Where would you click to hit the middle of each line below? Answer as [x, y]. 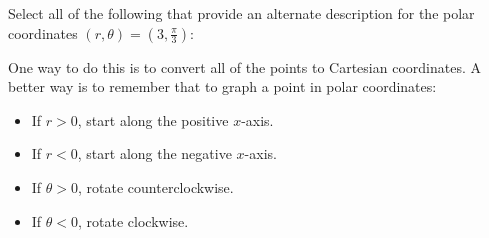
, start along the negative [154, 153]
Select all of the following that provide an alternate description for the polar [241, 13]
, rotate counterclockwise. [156, 186]
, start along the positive [153, 119]
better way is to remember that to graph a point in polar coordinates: [222, 86]
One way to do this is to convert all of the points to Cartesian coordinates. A [244, 66]
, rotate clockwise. [133, 220]
